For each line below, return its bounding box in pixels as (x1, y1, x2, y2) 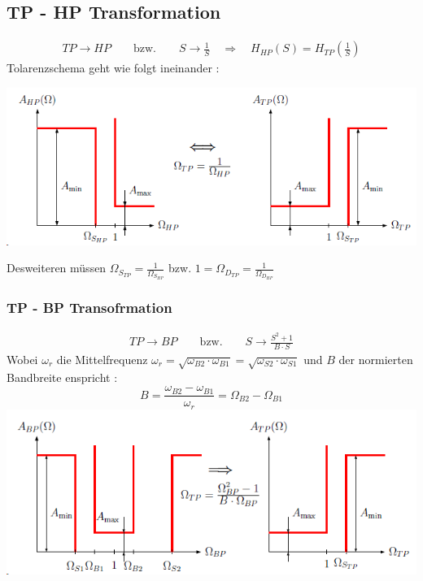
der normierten (338, 351, 413, 367)
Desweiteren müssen (7, 259, 107, 276)
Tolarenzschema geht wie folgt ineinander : (7, 59, 220, 76)
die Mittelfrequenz (56, 351, 148, 367)
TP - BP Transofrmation (7, 297, 172, 317)
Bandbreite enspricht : (7, 368, 118, 385)
